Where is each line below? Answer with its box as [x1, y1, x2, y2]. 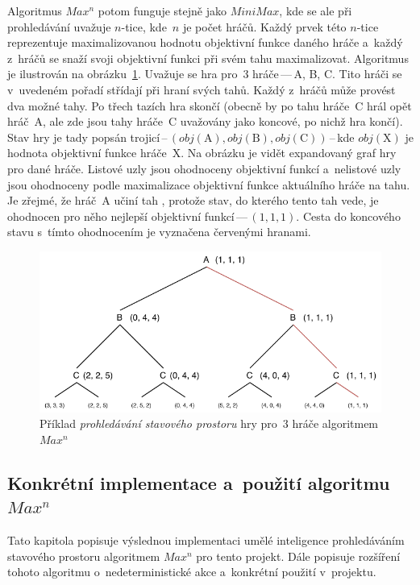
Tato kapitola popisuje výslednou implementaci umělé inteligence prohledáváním [7, 532, 405, 549]
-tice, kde [121, 18, 167, 35]
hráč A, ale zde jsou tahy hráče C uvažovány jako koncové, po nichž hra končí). [7, 113, 403, 130]
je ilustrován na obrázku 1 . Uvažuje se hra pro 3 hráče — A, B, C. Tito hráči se [7, 65, 402, 82]
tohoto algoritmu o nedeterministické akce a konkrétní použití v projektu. [7, 563, 376, 580]
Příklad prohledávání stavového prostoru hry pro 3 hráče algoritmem [40, 415, 379, 432]
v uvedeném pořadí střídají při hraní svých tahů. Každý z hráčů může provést [7, 81, 396, 97]
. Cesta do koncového [296, 207, 401, 224]
